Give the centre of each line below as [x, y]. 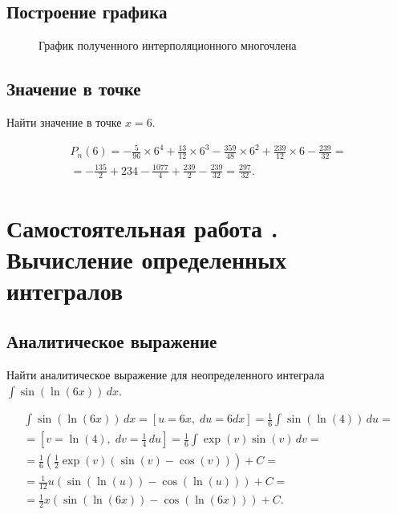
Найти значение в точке [64, 122]
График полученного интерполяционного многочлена [168, 45]
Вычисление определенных [147, 259]
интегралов [65, 290]
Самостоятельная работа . [142, 227]
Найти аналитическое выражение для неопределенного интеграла [166, 375]
